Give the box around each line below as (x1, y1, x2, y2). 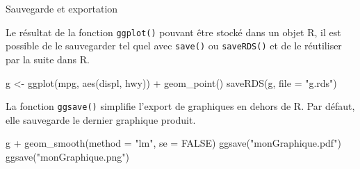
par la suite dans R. (6, 51, 90, 66)
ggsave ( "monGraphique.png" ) (6, 149, 129, 163)
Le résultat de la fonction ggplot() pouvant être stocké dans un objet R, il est (6, 24, 341, 39)
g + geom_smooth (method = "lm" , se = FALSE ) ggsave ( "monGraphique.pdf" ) (6, 136, 341, 150)
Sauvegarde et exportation (6, 1, 118, 15)
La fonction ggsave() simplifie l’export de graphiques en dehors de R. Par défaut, (6, 99, 355, 113)
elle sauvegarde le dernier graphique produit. (6, 112, 196, 127)
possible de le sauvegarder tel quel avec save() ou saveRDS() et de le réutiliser (6, 38, 342, 53)
